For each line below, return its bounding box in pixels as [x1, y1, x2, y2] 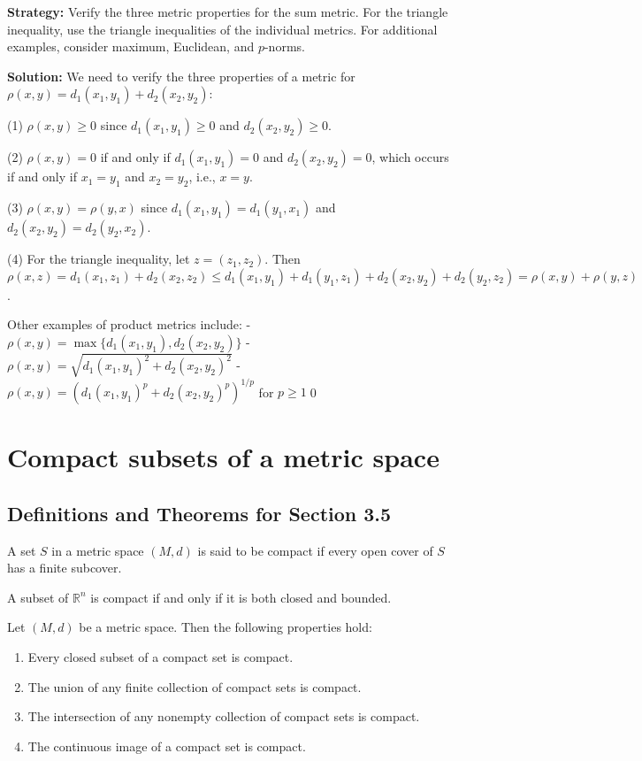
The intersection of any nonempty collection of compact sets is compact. [27, 707, 420, 726]
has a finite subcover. [7, 558, 122, 577]
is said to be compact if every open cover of [197, 541, 433, 559]
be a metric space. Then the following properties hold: [79, 618, 372, 636]
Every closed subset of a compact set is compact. [27, 647, 294, 665]
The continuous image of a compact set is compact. [27, 736, 306, 755]
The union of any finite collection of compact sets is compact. [27, 677, 362, 696]
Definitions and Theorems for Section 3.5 [7, 499, 392, 527]
